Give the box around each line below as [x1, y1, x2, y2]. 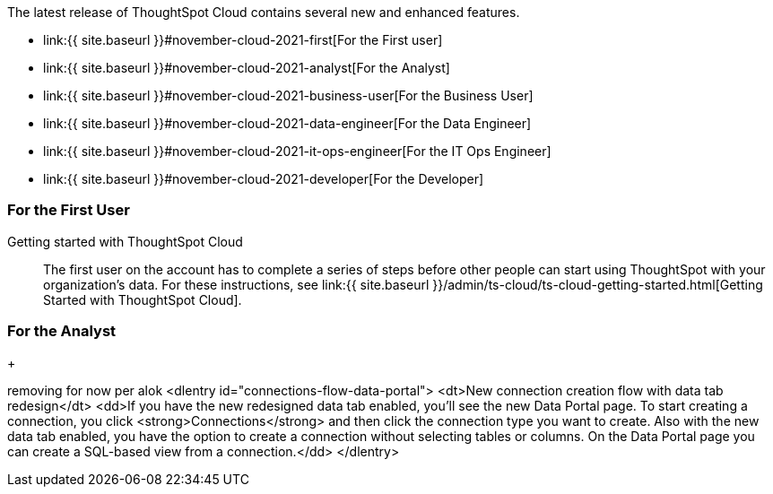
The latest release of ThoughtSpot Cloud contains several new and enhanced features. [7, 4, 520, 20]
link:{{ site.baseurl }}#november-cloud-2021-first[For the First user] [43, 32, 443, 48]
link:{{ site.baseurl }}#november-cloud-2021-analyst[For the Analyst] [43, 60, 450, 75]
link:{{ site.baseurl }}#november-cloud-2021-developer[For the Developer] [43, 171, 484, 186]
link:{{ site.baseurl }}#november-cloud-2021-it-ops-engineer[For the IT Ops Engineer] [43, 143, 552, 159]
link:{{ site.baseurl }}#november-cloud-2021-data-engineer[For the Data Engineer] [43, 116, 532, 131]
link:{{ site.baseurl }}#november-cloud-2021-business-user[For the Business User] [43, 88, 534, 103]
